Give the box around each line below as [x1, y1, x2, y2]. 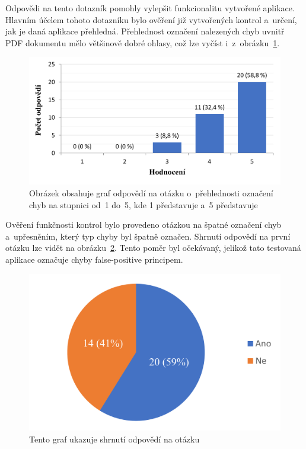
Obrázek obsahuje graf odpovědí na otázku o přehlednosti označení [29, 187, 273, 199]
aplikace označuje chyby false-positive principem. [5, 253, 183, 266]
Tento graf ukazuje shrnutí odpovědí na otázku [29, 432, 200, 445]
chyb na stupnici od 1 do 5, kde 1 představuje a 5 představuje [29, 198, 258, 211]
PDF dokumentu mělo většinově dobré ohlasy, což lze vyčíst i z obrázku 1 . [5, 36, 280, 49]
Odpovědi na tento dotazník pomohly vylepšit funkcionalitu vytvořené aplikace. [5, 2, 295, 14]
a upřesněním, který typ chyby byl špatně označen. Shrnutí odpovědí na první [5, 230, 291, 242]
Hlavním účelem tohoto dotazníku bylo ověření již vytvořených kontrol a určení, [5, 13, 297, 26]
